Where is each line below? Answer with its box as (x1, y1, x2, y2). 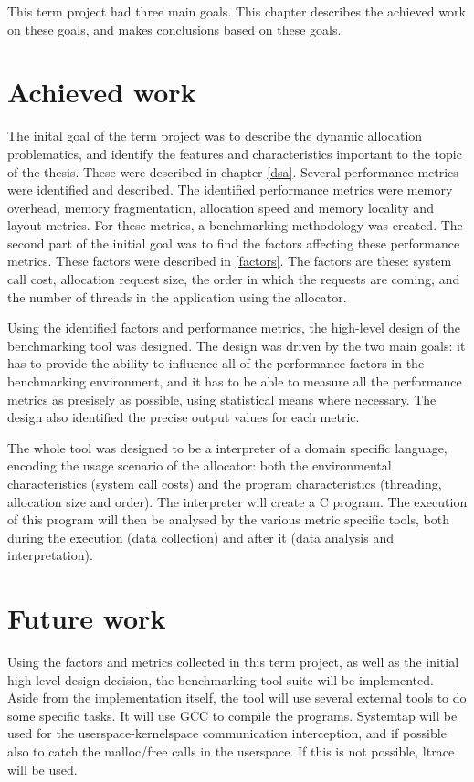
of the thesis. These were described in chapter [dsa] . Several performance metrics (7, 162, 458, 181)
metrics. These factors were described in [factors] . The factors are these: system (7, 251, 452, 270)
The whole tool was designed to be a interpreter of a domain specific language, (7, 438, 448, 457)
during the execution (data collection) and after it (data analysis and (7, 527, 394, 546)
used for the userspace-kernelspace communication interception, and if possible (7, 724, 447, 743)
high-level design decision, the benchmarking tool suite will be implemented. (7, 670, 434, 689)
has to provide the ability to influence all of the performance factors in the (7, 354, 425, 373)
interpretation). (7, 545, 93, 565)
